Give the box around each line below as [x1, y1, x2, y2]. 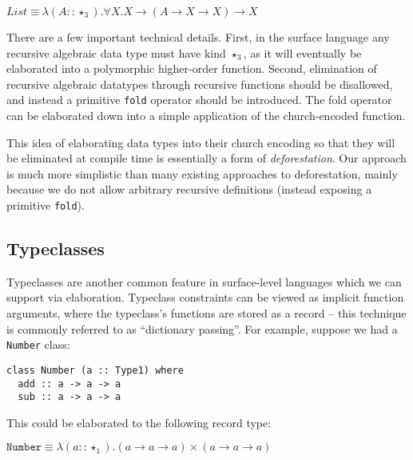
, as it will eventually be [243, 44, 362, 61]
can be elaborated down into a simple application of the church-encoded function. [6, 107, 406, 124]
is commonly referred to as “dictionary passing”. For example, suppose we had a [6, 320, 398, 337]
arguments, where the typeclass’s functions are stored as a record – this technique [6, 305, 407, 322]
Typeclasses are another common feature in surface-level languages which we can [6, 273, 402, 290]
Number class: [6, 336, 70, 353]
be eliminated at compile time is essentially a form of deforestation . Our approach [6, 150, 407, 166]
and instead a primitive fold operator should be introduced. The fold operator [6, 91, 392, 108]
